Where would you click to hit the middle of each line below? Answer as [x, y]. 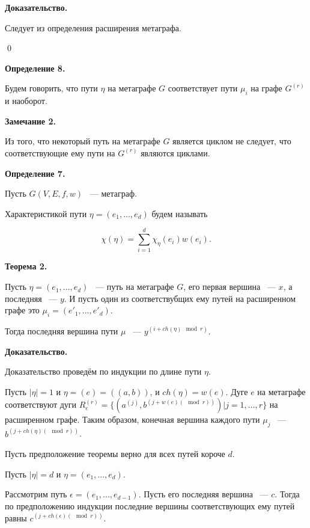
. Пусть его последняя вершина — [203, 494]
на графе [266, 88]
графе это [22, 310]
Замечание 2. [30, 121]
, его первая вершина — [229, 287]
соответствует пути [203, 88]
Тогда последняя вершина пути [62, 331]
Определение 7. [35, 173]
